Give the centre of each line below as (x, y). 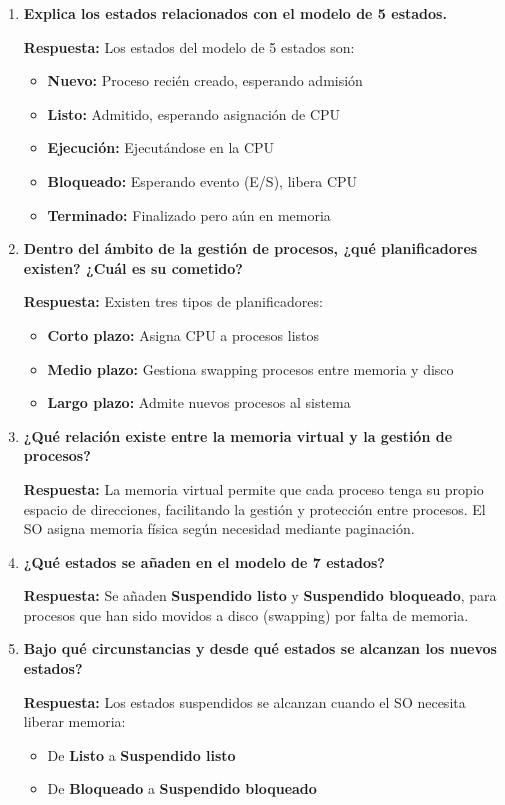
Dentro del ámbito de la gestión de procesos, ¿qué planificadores (250, 248)
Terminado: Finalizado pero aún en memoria (189, 214)
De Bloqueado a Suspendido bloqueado (182, 788)
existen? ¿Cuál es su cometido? (133, 267)
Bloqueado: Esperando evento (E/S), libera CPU (202, 180)
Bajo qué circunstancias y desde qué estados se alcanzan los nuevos (260, 648)
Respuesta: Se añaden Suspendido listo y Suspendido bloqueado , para (260, 595)
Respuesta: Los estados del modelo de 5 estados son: (189, 46)
